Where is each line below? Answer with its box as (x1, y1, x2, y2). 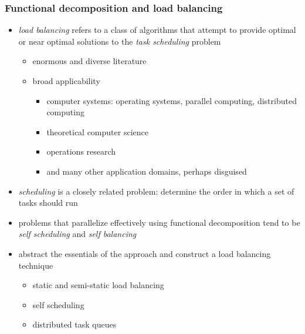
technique (18, 259, 53, 271)
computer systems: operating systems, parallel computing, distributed (46, 94, 297, 106)
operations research (46, 145, 116, 158)
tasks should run (18, 196, 78, 209)
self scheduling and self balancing (18, 228, 137, 240)
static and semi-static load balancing (32, 279, 164, 291)
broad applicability (32, 75, 100, 86)
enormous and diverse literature (32, 55, 147, 67)
